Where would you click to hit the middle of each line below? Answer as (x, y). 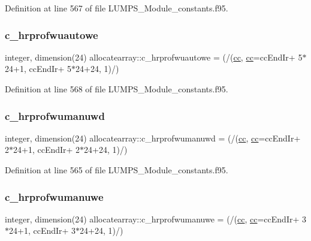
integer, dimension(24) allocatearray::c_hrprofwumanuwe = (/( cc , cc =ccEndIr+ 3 (155, 219)
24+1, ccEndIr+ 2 (47, 150)
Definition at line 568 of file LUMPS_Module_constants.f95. (117, 89)
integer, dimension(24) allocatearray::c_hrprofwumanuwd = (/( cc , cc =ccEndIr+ (153, 138)
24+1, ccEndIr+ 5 (38, 69)
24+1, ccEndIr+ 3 (43, 231)
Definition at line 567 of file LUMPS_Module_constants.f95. (117, 8)
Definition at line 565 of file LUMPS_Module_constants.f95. (117, 170)
